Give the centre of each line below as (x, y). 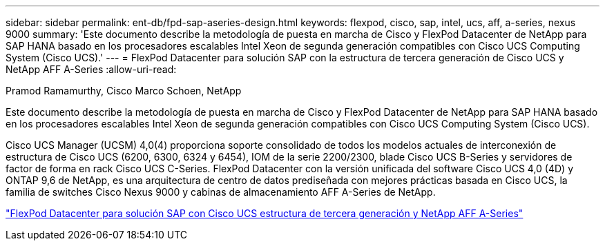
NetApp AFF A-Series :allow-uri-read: (91, 69)
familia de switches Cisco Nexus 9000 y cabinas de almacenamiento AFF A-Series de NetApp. (221, 192)
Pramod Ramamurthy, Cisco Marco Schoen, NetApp (124, 91)
